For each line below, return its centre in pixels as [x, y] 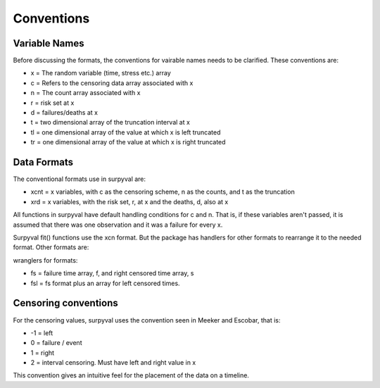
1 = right [43, 353]
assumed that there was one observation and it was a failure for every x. [118, 225]
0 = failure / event [56, 343]
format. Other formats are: [51, 247]
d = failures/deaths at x [64, 113]
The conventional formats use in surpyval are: [80, 179]
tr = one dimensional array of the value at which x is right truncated [128, 142]
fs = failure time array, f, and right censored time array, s [112, 273]
